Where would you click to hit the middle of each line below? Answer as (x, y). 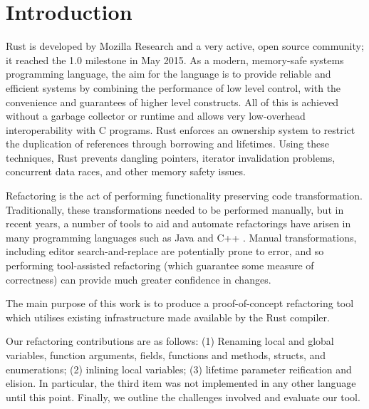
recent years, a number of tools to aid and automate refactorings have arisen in (178, 223)
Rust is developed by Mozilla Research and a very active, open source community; (185, 46)
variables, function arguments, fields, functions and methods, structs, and (166, 355)
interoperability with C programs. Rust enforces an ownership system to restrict (181, 129)
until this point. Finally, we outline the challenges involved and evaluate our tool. (183, 397)
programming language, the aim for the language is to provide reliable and (168, 74)
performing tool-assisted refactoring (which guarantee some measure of (160, 265)
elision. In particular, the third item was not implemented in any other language (181, 383)
